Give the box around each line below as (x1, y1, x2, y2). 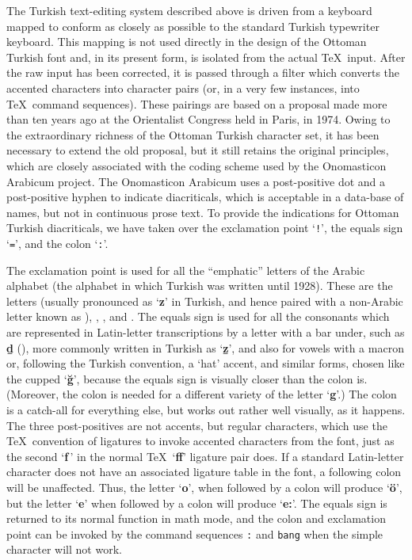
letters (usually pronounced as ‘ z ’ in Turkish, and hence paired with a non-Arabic (6, 292, 403, 309)
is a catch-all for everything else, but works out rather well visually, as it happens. (6, 401, 406, 417)
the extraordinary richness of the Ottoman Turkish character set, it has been (6, 126, 380, 143)
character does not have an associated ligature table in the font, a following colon (6, 463, 402, 480)
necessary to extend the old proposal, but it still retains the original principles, (6, 142, 389, 158)
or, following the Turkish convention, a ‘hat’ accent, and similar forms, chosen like (6, 355, 405, 371)
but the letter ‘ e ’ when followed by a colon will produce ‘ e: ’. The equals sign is (6, 494, 387, 511)
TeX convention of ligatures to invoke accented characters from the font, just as (6, 432, 395, 449)
